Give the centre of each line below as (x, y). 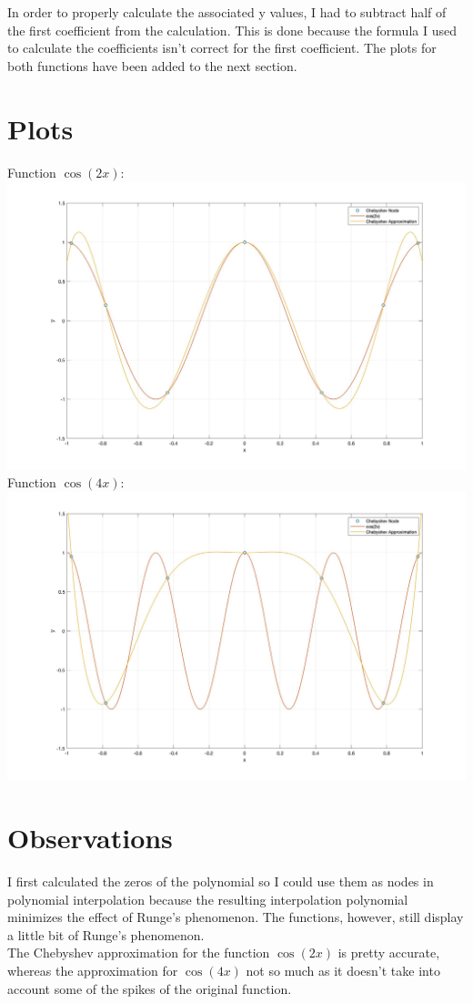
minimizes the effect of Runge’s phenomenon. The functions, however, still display (236, 917)
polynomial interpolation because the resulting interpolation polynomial (208, 899)
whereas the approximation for (93, 970)
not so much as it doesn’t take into (343, 970)
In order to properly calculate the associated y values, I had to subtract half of (227, 12)
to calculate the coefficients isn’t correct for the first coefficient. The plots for (222, 48)
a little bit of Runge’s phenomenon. (106, 934)
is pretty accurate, (389, 953)
